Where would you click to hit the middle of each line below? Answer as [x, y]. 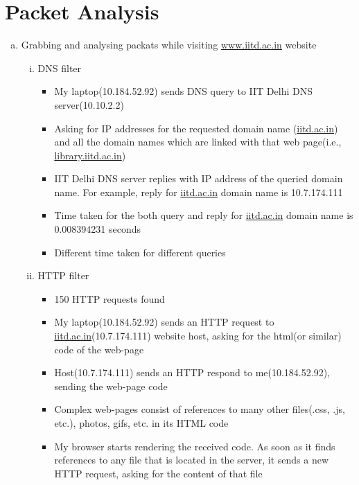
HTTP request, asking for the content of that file [158, 473]
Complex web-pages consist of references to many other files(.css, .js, [200, 409]
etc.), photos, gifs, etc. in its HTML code [141, 423]
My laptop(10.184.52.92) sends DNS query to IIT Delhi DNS [183, 91]
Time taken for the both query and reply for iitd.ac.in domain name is [204, 215]
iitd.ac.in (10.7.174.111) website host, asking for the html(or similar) [198, 336]
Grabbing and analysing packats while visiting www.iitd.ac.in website [169, 45]
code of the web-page [99, 349]
